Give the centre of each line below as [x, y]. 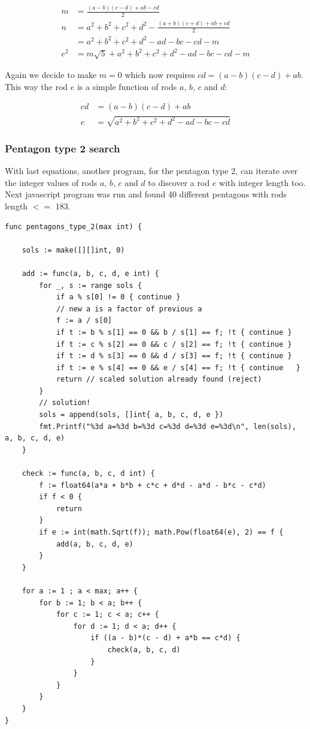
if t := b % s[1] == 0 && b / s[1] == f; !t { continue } [174, 332]
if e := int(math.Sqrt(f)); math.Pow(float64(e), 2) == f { [161, 532]
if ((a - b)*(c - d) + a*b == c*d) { [165, 638]
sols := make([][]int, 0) [73, 250]
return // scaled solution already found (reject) [159, 379]
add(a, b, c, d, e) [95, 544]
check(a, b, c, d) [144, 649]
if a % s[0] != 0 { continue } [118, 297]
